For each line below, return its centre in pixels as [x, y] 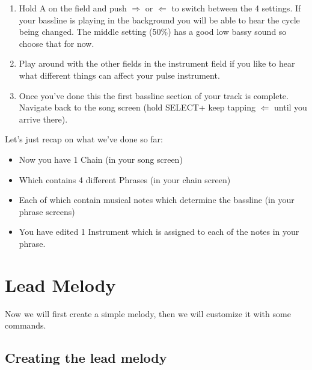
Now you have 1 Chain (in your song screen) [101, 159]
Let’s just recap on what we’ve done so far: [84, 139]
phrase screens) [47, 211]
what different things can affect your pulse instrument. [119, 75]
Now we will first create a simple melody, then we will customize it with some [148, 313]
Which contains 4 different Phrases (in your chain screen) [125, 179]
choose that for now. [57, 43]
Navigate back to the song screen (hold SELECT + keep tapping [137, 107]
